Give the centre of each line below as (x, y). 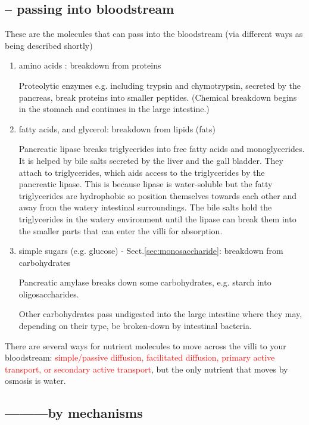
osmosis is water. (35, 381)
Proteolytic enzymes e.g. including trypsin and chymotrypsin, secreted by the (160, 85)
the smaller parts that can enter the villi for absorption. (121, 230)
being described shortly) (49, 45)
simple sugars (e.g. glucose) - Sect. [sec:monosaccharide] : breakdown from (151, 251)
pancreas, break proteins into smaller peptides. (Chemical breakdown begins (158, 97)
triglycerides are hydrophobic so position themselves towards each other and (157, 195)
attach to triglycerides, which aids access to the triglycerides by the (142, 172)
